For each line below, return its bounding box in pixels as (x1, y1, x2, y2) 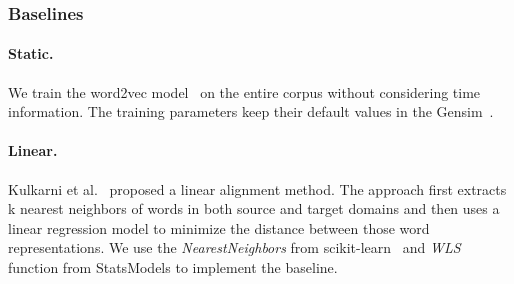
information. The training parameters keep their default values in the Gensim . (8, 101, 494, 122)
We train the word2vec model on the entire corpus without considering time (8, 81, 481, 102)
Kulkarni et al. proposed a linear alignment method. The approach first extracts (8, 178, 507, 199)
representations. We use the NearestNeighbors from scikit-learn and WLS (8, 237, 461, 258)
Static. (8, 43, 54, 64)
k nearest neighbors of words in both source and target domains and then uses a (8, 198, 500, 219)
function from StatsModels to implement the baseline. (8, 257, 338, 277)
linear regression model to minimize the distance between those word (8, 217, 430, 238)
